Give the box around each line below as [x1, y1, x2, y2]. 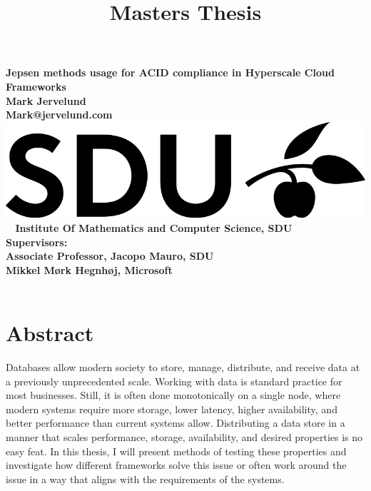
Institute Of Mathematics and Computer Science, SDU [15, 221, 293, 236]
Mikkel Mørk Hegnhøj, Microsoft [6, 262, 173, 277]
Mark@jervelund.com [6, 107, 113, 122]
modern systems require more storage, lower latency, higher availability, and [6, 401, 337, 416]
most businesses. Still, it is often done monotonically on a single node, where [6, 388, 341, 403]
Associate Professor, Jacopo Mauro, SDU [6, 248, 214, 263]
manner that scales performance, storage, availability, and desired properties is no [6, 430, 363, 445]
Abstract [6, 318, 94, 348]
